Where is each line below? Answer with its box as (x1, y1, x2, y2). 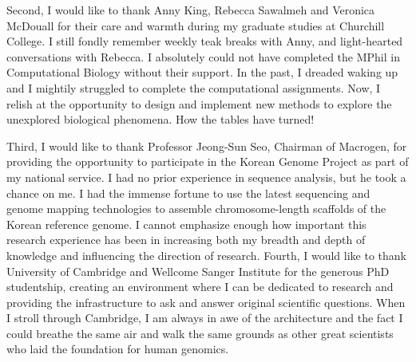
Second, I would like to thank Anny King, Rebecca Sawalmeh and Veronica (6, 2, 375, 18)
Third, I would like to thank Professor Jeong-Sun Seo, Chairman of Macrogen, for (6, 137, 407, 154)
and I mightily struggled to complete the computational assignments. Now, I (6, 79, 381, 96)
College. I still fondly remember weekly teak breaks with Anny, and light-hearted (6, 33, 403, 49)
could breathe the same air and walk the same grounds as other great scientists (6, 325, 394, 341)
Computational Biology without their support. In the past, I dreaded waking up (6, 64, 398, 81)
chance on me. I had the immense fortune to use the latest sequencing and (6, 184, 370, 201)
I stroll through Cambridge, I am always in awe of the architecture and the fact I (6, 309, 403, 326)
